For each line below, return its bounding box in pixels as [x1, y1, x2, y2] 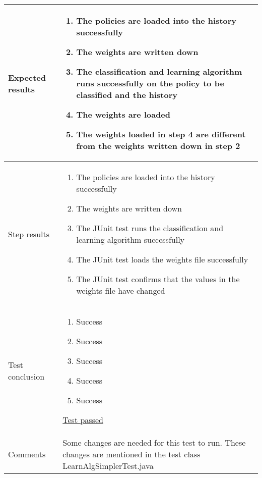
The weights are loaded [76, 109, 171, 120]
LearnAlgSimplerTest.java [62, 460, 154, 471]
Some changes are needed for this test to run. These [62, 437, 246, 448]
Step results [8, 228, 50, 240]
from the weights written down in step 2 [76, 140, 240, 151]
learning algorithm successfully [76, 234, 185, 245]
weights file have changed [76, 285, 165, 296]
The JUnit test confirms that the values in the [76, 273, 240, 285]
